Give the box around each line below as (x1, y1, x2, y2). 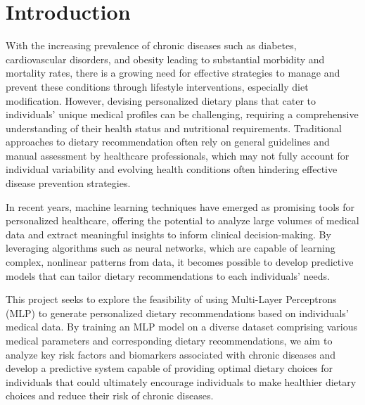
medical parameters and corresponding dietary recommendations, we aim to (6, 333, 333, 347)
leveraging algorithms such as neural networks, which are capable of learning (6, 240, 335, 255)
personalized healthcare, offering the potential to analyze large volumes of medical (6, 213, 359, 228)
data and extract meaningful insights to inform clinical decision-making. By (6, 226, 331, 241)
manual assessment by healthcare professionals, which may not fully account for (6, 148, 350, 162)
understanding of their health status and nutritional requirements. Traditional (6, 120, 342, 135)
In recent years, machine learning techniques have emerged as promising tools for (6, 199, 355, 214)
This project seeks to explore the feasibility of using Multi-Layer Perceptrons (6, 292, 337, 307)
